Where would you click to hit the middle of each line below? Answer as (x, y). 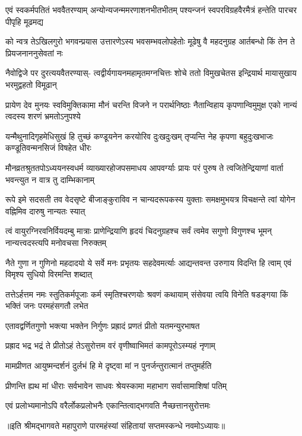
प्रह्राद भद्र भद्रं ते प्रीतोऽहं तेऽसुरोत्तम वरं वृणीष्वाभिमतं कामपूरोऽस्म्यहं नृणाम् (110, 345)
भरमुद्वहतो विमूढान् (31, 84)
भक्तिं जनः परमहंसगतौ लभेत (47, 306)
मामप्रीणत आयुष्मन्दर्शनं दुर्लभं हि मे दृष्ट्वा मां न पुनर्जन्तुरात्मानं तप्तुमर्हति (109, 366)
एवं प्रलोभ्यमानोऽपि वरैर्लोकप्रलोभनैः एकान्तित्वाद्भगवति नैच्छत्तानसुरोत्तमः (108, 405)
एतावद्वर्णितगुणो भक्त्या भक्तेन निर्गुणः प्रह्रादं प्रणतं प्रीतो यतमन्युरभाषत (103, 325)
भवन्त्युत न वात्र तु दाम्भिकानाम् (50, 179)
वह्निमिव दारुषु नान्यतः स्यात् (45, 211)
